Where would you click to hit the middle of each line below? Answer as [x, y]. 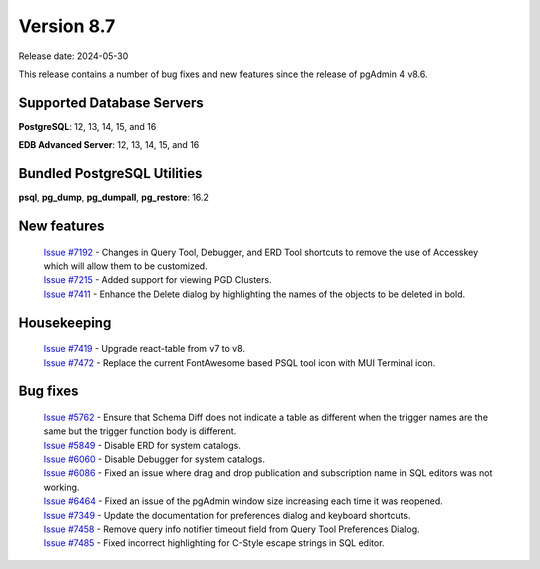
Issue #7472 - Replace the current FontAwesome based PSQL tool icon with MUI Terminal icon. [239, 362]
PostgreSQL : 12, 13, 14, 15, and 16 [87, 126]
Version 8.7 [67, 26]
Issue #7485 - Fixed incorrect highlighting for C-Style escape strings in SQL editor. [214, 543]
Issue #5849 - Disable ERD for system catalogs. [142, 445]
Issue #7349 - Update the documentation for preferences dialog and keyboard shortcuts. [227, 515]
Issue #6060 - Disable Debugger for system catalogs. [154, 459]
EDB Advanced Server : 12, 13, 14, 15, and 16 [109, 145]
